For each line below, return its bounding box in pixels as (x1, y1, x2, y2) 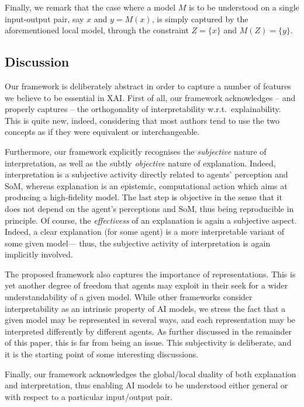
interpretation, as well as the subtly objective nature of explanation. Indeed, (5, 156, 276, 169)
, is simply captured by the (151, 12, 248, 25)
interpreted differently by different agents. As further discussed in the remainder (5, 325, 292, 337)
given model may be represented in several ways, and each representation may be (5, 314, 296, 326)
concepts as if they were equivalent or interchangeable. (5, 126, 200, 138)
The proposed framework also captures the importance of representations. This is (5, 267, 296, 280)
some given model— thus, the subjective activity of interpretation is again (5, 236, 271, 249)
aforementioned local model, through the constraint (5, 24, 189, 36)
